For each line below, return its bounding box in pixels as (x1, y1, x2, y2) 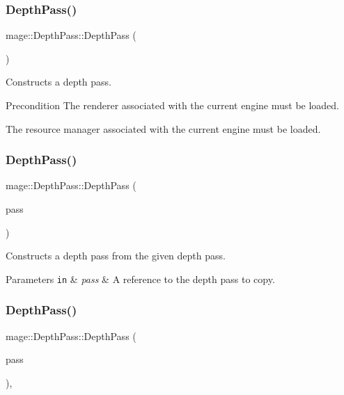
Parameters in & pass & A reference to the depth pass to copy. (6, 271, 275, 286)
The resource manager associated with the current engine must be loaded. (6, 121, 321, 136)
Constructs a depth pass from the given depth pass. (6, 248, 226, 263)
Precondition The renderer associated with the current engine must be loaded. (6, 98, 340, 112)
